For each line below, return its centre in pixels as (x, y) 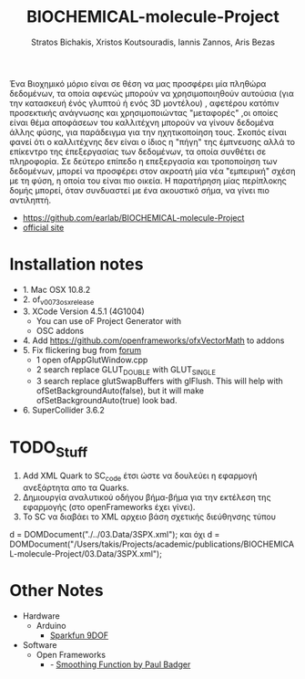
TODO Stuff (49, 449)
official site (43, 227)
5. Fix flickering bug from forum (82, 350)
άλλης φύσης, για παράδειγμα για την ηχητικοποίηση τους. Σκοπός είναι (148, 132)
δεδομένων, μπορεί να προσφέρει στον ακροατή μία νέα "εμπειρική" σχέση (152, 171)
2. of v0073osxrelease (58, 300)
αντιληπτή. (30, 200)
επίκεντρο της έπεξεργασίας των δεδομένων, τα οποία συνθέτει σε (138, 151)
